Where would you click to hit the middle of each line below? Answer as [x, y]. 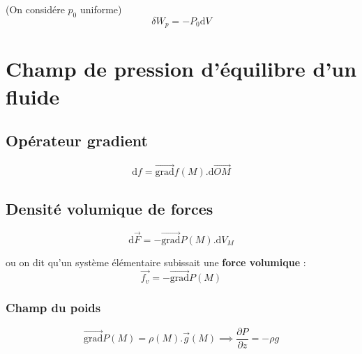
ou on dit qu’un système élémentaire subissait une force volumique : [156, 262]
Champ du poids [53, 308]
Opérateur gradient [77, 140]
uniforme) [101, 9]
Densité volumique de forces [110, 208]
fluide [33, 96]
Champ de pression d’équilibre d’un [181, 69]
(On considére [35, 9]
